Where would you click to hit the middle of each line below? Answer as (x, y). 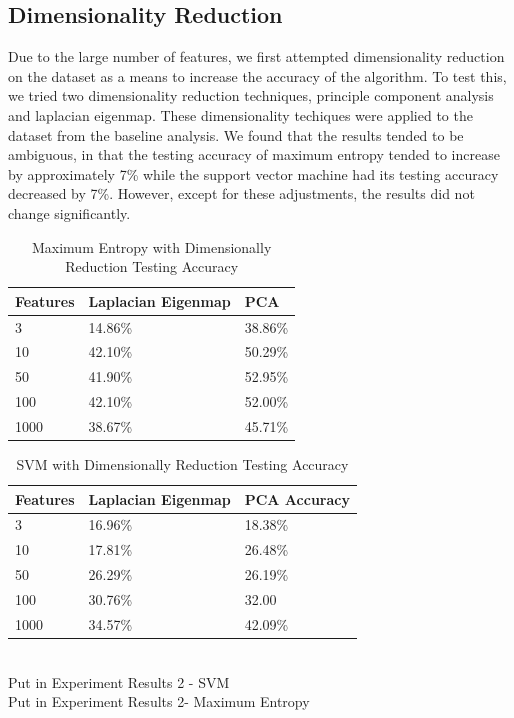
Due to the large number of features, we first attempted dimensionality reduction (256, 56)
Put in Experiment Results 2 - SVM (119, 681)
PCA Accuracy (297, 498)
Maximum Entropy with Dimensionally (151, 246)
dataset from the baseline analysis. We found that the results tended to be (236, 134)
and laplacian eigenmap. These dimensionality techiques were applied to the (240, 114)
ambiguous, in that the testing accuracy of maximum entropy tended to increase (254, 154)
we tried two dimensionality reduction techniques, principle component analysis (251, 95)
